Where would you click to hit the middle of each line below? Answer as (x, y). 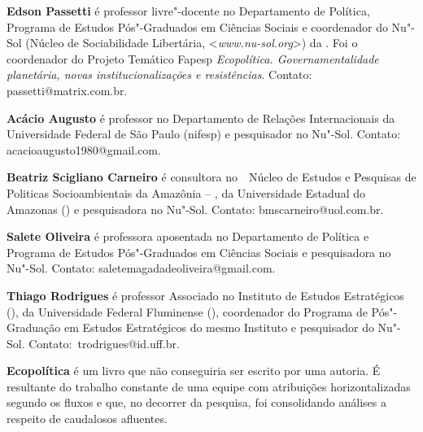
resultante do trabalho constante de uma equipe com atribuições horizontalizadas (209, 386)
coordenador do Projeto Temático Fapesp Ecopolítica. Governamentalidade (193, 58)
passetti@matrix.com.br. (67, 90)
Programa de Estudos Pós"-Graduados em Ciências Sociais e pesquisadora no (199, 252)
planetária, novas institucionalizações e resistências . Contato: (159, 74)
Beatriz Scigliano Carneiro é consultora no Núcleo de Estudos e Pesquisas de (211, 177)
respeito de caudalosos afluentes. (87, 419)
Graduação (34, 327)
